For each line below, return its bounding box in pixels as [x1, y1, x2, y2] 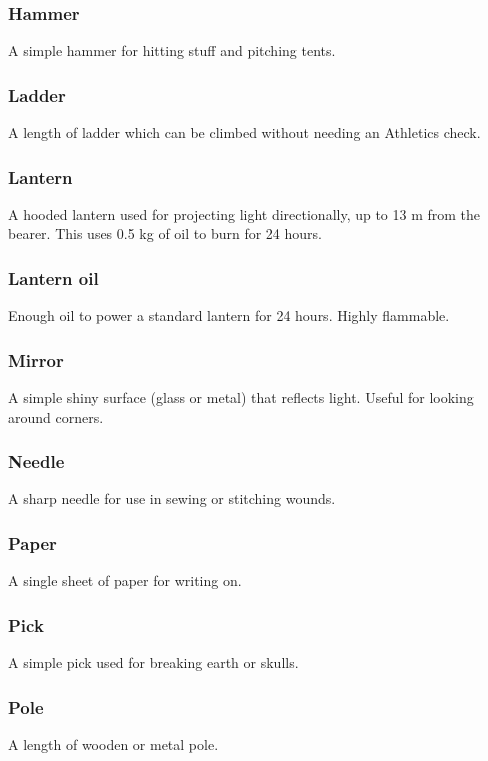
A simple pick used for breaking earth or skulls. [8, 652, 299, 673]
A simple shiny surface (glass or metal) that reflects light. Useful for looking [8, 387, 474, 408]
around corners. [8, 406, 104, 427]
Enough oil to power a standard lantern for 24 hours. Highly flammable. [8, 305, 450, 326]
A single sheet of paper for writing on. [8, 570, 242, 591]
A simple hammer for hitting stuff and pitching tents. [8, 40, 336, 61]
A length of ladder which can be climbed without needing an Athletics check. [8, 122, 481, 143]
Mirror [8, 347, 64, 372]
